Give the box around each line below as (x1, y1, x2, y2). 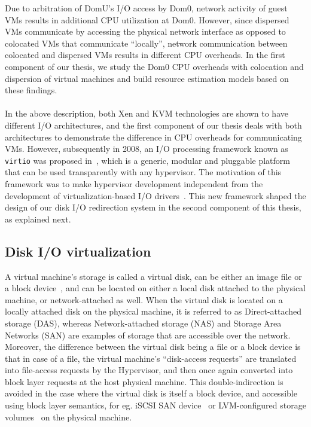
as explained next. (5, 212, 71, 225)
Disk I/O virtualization (5, 242, 151, 260)
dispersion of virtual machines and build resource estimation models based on (5, 72, 289, 84)
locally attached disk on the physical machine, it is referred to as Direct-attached (5, 305, 302, 318)
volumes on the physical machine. (5, 410, 132, 423)
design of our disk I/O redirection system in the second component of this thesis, (5, 201, 301, 213)
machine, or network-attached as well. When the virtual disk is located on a (5, 293, 283, 306)
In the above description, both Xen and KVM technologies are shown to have (5, 107, 288, 120)
